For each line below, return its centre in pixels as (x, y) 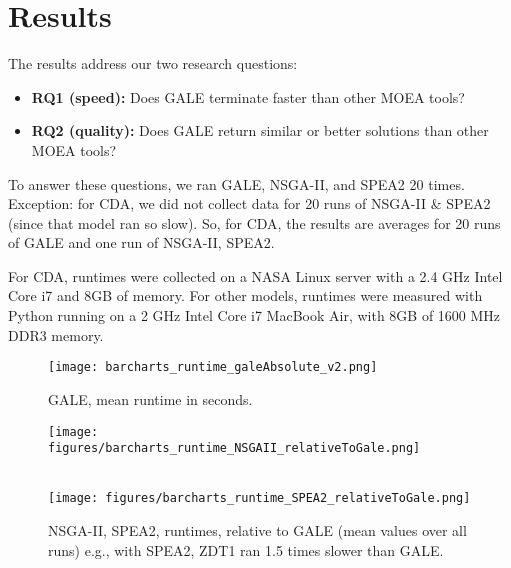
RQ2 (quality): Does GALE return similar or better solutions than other (260, 130)
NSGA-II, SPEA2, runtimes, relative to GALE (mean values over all (257, 530)
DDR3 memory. (56, 334)
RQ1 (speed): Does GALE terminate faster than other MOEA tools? (248, 96)
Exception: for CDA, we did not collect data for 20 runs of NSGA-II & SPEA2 (249, 203)
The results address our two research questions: (153, 63)
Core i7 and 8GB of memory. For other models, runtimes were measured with (245, 295)
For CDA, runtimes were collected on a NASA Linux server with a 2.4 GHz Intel (255, 275)
